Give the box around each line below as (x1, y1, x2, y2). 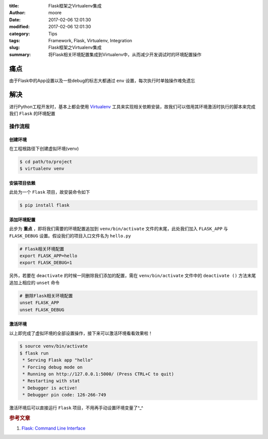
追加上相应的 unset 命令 (9, 280, 60, 286)
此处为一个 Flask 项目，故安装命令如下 (9, 189, 90, 195)
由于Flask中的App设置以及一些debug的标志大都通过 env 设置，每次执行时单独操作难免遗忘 (9, 77, 196, 83)
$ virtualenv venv (19, 166, 65, 171)
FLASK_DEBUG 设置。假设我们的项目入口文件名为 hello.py (9, 232, 132, 238)
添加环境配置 (9, 217, 36, 222)
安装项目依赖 (9, 180, 36, 186)
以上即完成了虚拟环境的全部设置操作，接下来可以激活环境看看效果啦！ (9, 330, 153, 336)
